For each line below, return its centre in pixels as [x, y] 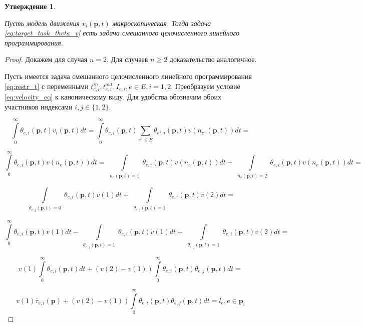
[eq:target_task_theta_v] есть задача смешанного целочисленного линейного [122, 33]
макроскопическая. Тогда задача [162, 23]
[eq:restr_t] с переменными [47, 86]
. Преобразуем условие [206, 86]
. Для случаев [127, 59]
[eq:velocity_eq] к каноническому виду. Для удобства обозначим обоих [113, 97]
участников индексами [39, 106]
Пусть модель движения [42, 23]
